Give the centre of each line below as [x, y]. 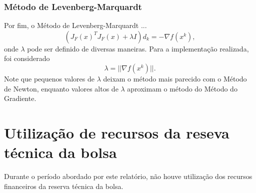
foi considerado [27, 58]
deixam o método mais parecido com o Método [175, 78]
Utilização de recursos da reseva [117, 132]
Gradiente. [20, 98]
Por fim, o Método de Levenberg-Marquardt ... [75, 25]
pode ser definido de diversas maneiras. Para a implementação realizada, [138, 48]
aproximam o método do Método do [182, 88]
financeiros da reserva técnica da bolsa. [64, 186]
